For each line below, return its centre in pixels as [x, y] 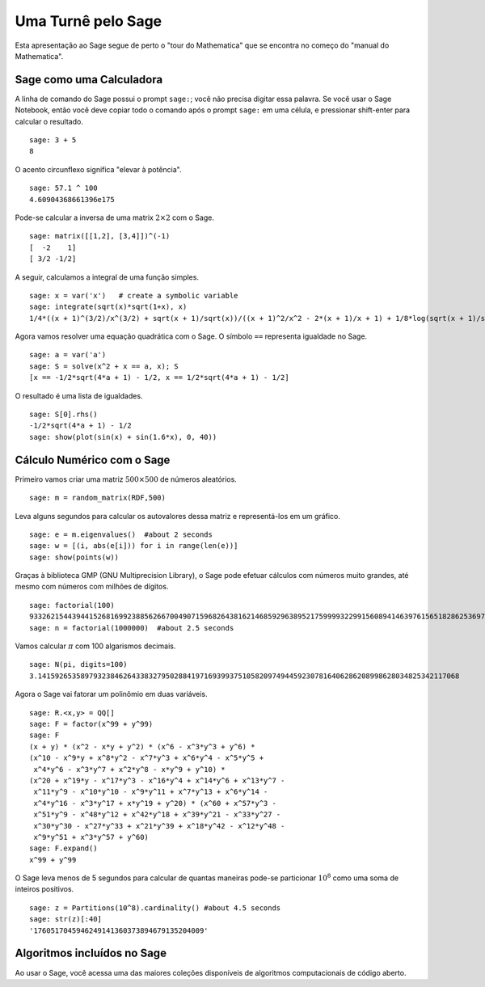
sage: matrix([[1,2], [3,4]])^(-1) [100, 236]
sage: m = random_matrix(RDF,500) [97, 498]
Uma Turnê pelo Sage [89, 21]
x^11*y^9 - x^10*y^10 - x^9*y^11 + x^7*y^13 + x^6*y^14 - [151, 792]
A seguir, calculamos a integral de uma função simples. [107, 277]
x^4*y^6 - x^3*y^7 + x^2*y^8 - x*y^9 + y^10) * [129, 769]
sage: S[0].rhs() [63, 415]
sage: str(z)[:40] [66, 919]
